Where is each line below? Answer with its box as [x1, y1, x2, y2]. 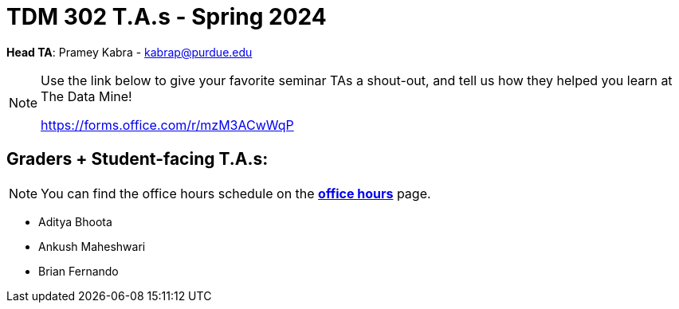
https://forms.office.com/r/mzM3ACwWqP [41, 116, 294, 133]
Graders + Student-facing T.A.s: [6, 149, 269, 170]
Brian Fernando [38, 264, 119, 278]
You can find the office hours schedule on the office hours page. [41, 185, 431, 201]
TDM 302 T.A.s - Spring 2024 [6, 3, 327, 30]
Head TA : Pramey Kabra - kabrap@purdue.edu [6, 45, 253, 59]
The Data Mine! [41, 88, 132, 104]
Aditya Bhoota [38, 214, 112, 229]
